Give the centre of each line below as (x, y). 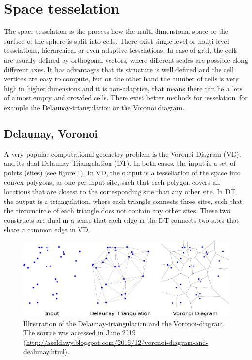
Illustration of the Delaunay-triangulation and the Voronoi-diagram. (124, 323)
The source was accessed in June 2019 (79, 333)
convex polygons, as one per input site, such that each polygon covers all (112, 182)
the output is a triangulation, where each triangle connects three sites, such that (123, 201)
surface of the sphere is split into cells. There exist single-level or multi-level (117, 40)
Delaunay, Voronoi (51, 133)
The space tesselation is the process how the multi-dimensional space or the (116, 31)
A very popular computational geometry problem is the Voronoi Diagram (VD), (123, 153)
